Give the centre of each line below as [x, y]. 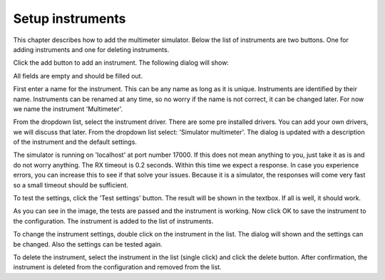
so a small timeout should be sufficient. [71, 185]
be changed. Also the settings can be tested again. [88, 244]
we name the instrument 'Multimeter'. [68, 109]
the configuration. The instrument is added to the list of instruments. [113, 221]
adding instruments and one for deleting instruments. [91, 49]
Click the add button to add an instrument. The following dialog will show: [121, 63]
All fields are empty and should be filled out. [78, 76]
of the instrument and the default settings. [75, 142]
